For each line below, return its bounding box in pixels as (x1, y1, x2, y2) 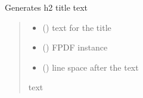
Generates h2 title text (5, 1, 88, 13)
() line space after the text (42, 61, 139, 73)
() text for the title (42, 21, 111, 33)
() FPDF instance (42, 41, 108, 53)
